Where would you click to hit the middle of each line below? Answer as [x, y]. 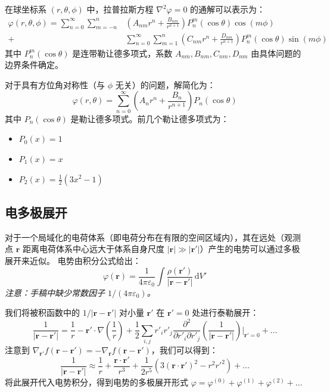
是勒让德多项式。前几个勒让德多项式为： [150, 118]
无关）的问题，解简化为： [165, 84]
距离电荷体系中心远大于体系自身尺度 [93, 249]
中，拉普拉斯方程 [120, 9]
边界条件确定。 [34, 65]
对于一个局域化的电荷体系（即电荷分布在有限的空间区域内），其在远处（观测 [153, 237]
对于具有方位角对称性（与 [55, 84]
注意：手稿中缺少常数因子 [55, 292]
